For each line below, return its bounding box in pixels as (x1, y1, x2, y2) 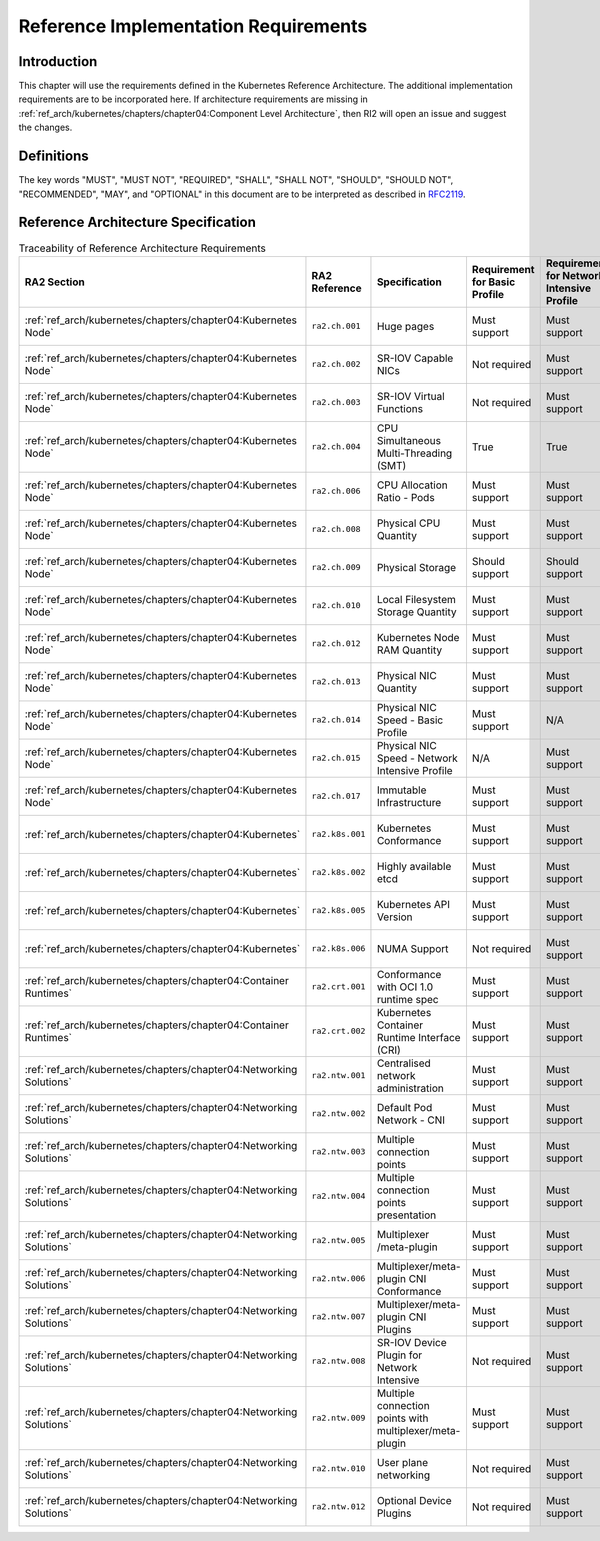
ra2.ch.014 (311, 715, 361, 725)
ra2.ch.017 (311, 791, 361, 802)
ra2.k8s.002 (311, 867, 366, 878)
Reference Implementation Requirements (18, 15, 368, 37)
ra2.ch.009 (311, 562, 361, 573)
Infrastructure (376, 795, 442, 809)
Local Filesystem (376, 592, 457, 606)
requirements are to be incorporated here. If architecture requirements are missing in (18, 93, 369, 105)
